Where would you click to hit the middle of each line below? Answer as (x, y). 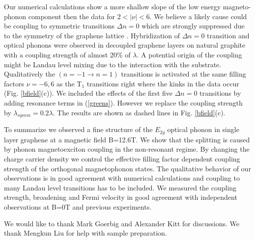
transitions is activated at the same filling (184, 74)
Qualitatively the (29, 74)
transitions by (220, 93)
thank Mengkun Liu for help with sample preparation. (85, 233)
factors (14, 83)
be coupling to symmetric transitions (59, 26)
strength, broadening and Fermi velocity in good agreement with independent (121, 197)
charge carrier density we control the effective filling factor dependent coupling (122, 158)
